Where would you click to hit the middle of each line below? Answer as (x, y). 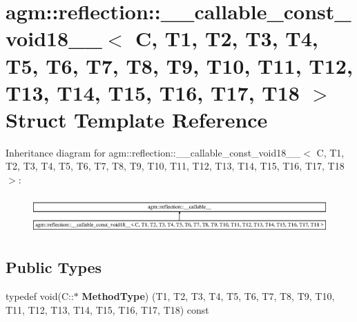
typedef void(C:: (40, 296)
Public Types (54, 267)
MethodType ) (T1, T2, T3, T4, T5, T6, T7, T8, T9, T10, (208, 296)
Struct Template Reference (137, 119)
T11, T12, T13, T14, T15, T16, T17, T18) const (107, 309)
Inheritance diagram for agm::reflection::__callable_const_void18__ (153, 152)
